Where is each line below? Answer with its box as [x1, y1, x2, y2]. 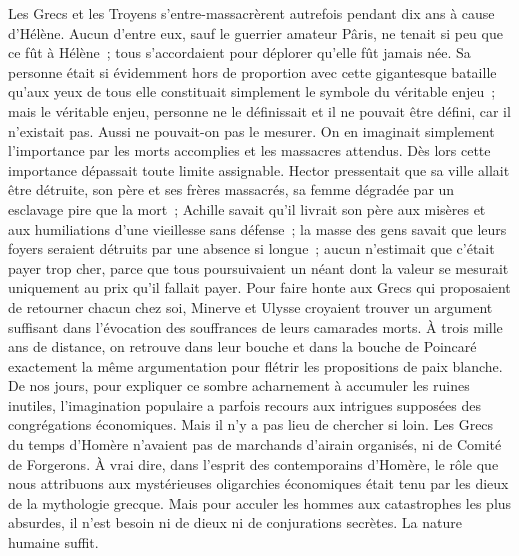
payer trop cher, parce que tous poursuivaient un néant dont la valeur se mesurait [8, 257, 509, 278]
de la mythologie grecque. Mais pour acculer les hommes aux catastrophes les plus [8, 492, 512, 513]
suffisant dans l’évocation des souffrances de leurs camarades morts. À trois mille [8, 316, 503, 337]
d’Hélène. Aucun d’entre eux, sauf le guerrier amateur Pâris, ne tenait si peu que [8, 22, 503, 43]
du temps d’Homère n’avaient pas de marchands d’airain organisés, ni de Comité [8, 434, 502, 455]
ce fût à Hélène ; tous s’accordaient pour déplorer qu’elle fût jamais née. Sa [8, 42, 471, 63]
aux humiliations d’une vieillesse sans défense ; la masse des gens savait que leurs [8, 218, 507, 239]
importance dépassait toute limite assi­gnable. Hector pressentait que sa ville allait [8, 159, 510, 180]
